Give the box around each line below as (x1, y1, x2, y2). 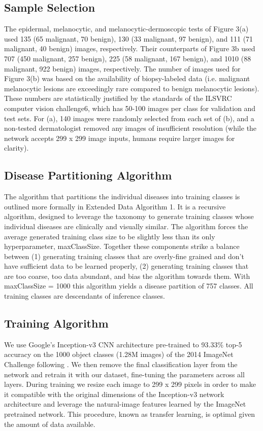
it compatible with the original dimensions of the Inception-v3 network (4, 388, 224, 399)
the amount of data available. (4, 418, 95, 429)
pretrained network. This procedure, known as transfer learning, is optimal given (4, 409, 255, 419)
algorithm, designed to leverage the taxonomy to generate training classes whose (4, 211, 254, 222)
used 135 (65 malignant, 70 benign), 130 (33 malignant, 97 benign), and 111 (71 (4, 33, 253, 44)
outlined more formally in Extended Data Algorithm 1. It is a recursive (4, 201, 226, 211)
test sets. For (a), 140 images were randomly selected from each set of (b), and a (4, 113, 254, 123)
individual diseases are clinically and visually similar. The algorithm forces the (4, 221, 248, 231)
